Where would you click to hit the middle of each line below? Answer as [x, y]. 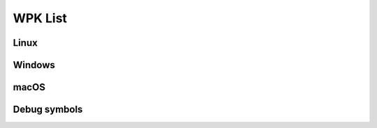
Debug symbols [48, 110]
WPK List [40, 18]
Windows [34, 65]
